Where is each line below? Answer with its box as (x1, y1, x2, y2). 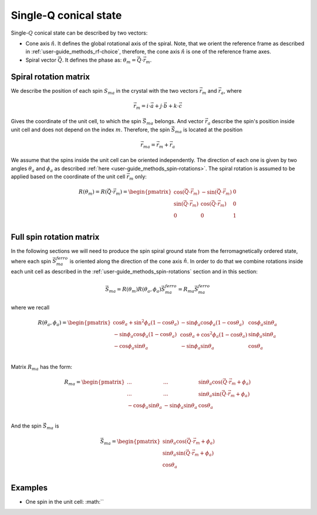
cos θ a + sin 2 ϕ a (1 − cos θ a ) (112, 319, 179, 327)
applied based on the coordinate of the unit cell (11, 173, 126, 180)
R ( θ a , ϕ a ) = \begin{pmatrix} (38, 319, 111, 327)
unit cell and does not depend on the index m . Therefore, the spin (11, 126, 170, 133)
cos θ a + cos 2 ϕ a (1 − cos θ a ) (180, 330, 248, 340)
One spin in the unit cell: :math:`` (25, 499, 104, 506)
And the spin (11, 422, 42, 429)
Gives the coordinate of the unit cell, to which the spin (11, 118, 141, 125)
